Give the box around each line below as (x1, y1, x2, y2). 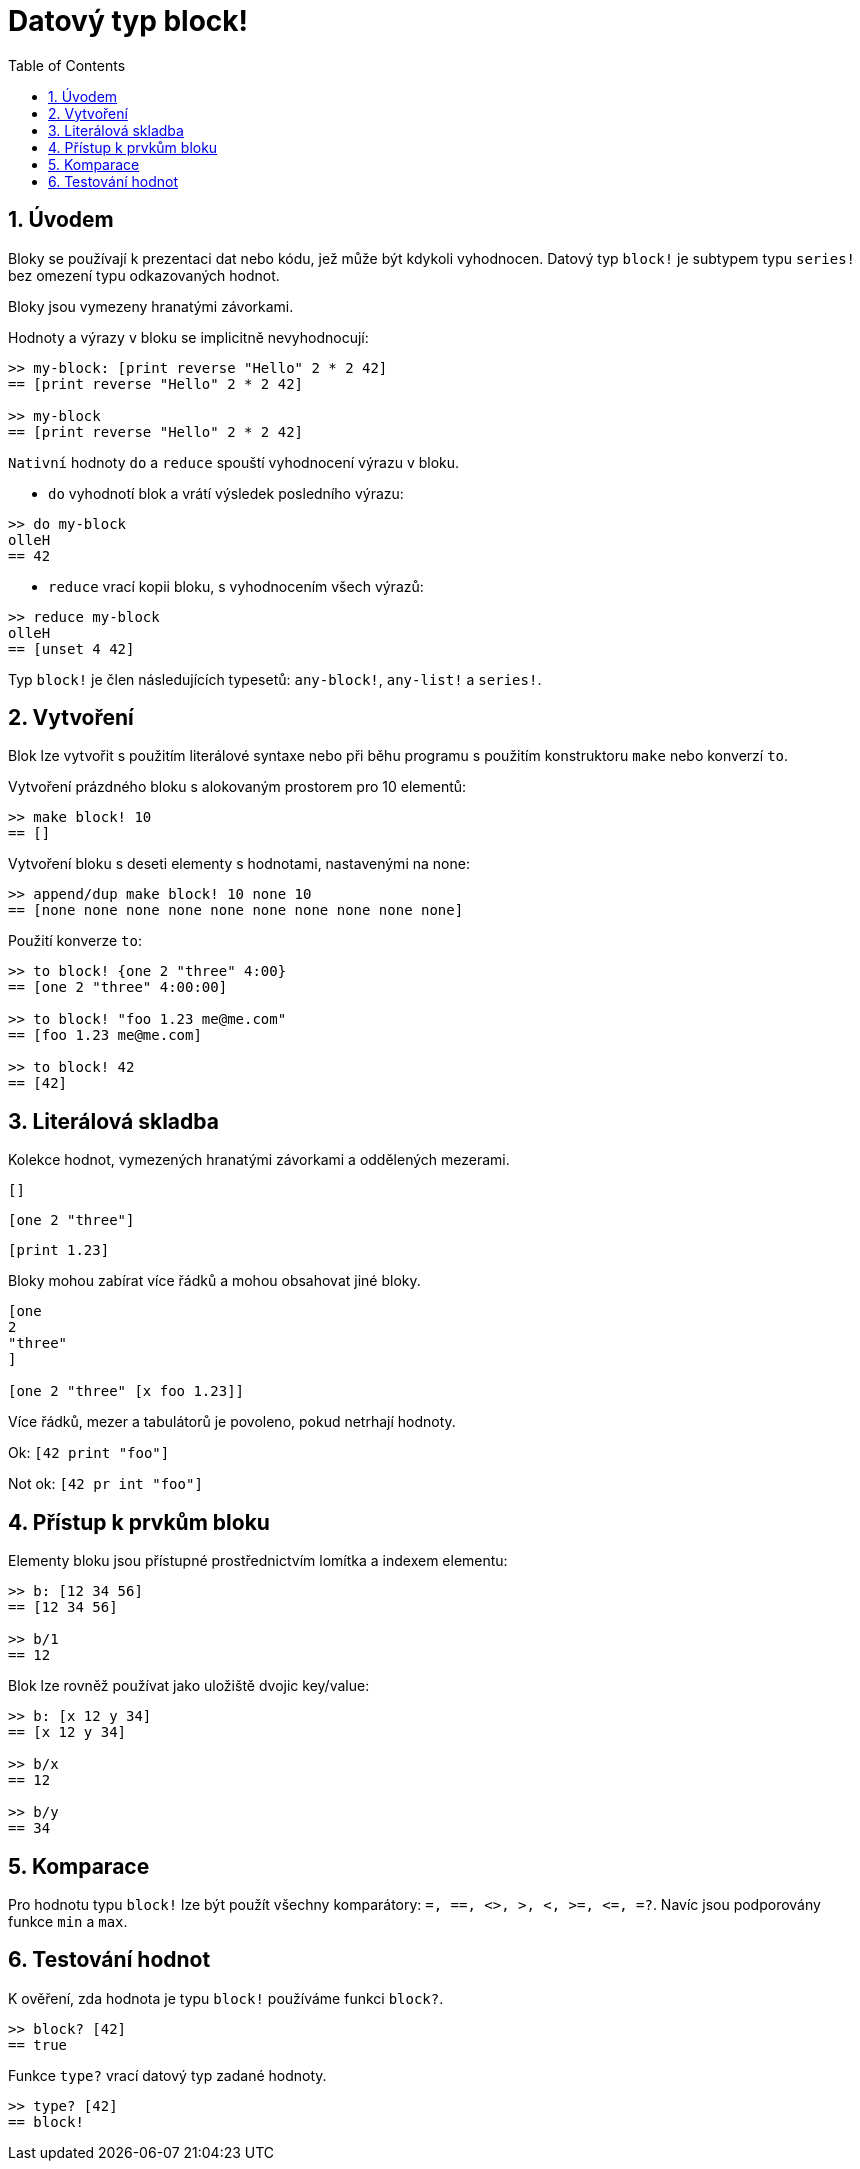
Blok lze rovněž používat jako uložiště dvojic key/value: (8, 1677, 370, 1695)
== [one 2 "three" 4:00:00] (8, 979, 228, 996)
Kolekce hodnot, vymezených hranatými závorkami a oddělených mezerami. (8, 1151, 510, 1169)
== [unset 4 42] (8, 640, 135, 657)
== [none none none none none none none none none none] (8, 902, 464, 919)
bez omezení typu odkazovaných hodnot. (8, 266, 280, 284)
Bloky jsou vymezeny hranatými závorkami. (8, 297, 294, 315)
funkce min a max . (8, 1912, 128, 1930)
